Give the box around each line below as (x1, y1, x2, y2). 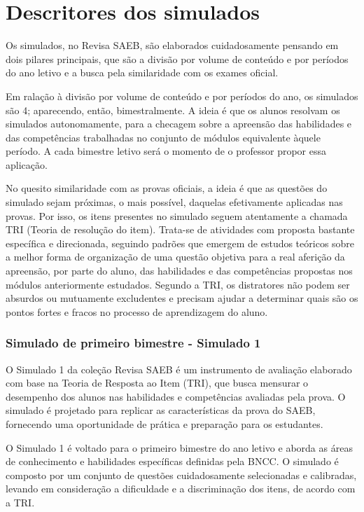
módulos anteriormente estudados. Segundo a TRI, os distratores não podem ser (6, 277, 350, 291)
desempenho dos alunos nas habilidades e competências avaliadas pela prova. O (6, 389, 346, 403)
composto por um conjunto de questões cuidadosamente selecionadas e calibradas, (6, 467, 357, 482)
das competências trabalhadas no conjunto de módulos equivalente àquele (6, 130, 321, 144)
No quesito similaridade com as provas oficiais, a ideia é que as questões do (6, 181, 328, 195)
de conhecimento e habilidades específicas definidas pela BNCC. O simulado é (6, 454, 339, 469)
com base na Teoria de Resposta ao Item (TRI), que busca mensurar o (6, 375, 309, 390)
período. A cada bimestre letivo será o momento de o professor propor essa (6, 144, 327, 158)
